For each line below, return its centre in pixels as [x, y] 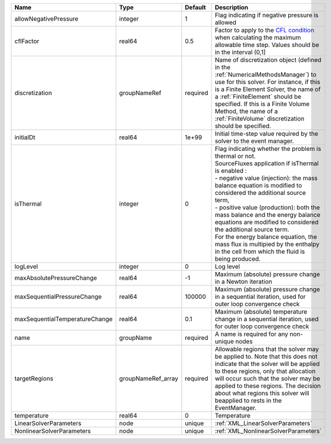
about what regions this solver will [262, 393]
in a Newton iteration [244, 282]
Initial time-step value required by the [267, 134]
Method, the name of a [246, 111]
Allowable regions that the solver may [267, 349]
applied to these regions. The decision [268, 386]
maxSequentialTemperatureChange [63, 319]
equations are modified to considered [267, 222]
